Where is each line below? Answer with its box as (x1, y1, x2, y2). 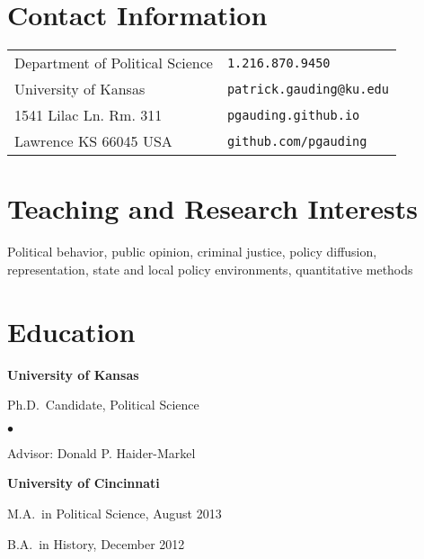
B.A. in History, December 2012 (7, 534, 185, 553)
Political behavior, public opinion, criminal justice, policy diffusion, (7, 242, 377, 261)
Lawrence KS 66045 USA (14, 131, 172, 152)
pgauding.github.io (226, 107, 360, 122)
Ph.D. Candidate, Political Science (7, 395, 199, 414)
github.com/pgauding (226, 133, 367, 149)
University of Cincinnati (7, 473, 160, 492)
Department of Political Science (14, 52, 213, 74)
